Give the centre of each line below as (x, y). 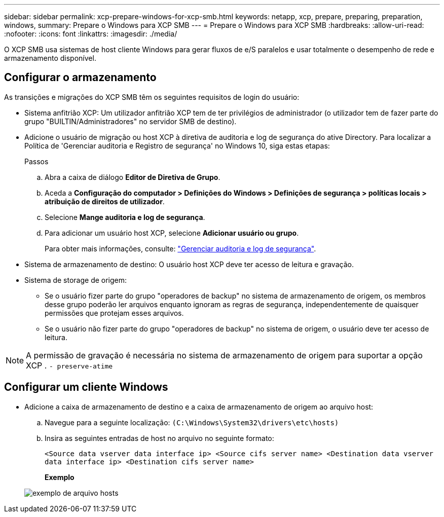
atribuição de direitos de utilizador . (105, 201)
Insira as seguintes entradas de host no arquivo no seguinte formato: (159, 438)
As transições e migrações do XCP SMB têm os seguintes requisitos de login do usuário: (152, 97)
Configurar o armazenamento (80, 78)
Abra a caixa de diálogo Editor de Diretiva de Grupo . (133, 177)
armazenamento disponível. (50, 58)
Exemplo (60, 477)
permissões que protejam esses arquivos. (114, 313)
